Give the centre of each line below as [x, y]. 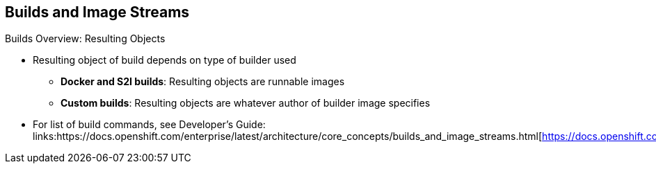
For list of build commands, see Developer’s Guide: [149, 125]
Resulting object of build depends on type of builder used [165, 60]
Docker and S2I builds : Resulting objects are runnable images [203, 82]
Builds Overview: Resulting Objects [85, 39]
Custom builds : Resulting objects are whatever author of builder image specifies [246, 103]
